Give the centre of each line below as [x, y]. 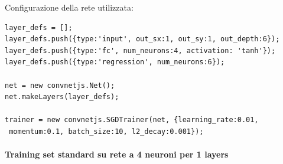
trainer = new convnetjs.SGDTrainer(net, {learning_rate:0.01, [132, 120]
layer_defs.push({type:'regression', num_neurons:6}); [115, 62]
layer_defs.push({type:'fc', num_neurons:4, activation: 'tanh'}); [140, 50]
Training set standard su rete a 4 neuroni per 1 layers [117, 154]
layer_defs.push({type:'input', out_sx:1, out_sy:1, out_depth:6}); [142, 39]
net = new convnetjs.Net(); [60, 85]
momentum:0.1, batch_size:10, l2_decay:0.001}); [106, 131]
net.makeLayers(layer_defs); [62, 97]
